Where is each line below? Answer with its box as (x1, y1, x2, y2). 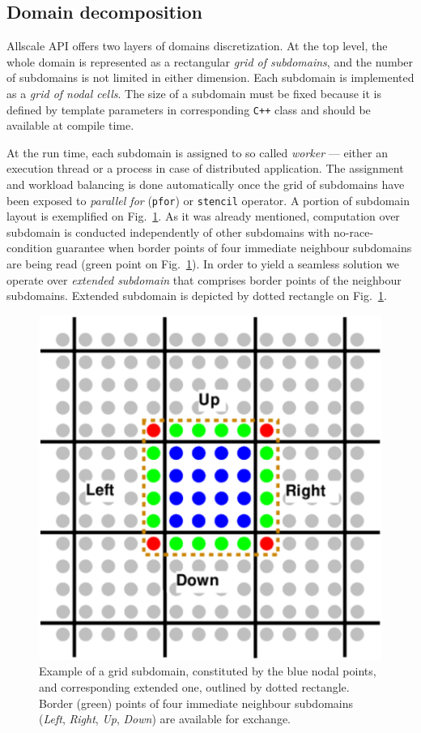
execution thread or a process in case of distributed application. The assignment (6, 160, 404, 177)
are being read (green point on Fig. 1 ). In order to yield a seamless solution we (6, 255, 399, 272)
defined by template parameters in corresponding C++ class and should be (6, 101, 371, 118)
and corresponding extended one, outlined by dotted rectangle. (39, 678, 350, 695)
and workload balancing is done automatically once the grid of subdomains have (6, 176, 405, 193)
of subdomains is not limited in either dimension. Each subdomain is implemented (6, 69, 415, 86)
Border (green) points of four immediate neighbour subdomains (39, 694, 353, 711)
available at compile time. (6, 117, 134, 134)
